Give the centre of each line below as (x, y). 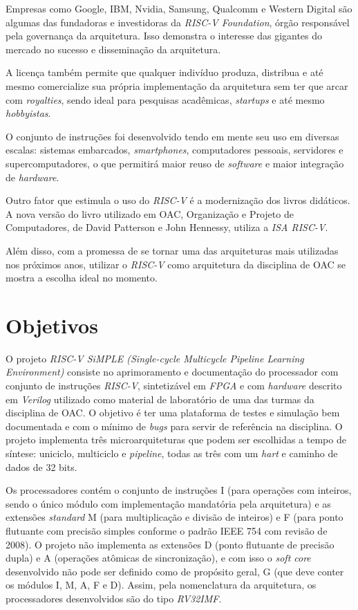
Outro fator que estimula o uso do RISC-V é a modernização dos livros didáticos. (178, 200)
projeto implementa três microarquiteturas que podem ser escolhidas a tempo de (176, 440)
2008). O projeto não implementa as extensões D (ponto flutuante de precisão (170, 544)
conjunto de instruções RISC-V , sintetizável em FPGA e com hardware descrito (174, 385)
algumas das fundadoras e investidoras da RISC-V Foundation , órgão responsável (178, 22)
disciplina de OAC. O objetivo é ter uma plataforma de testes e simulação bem (173, 413)
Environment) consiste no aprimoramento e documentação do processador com (172, 372)
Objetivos (52, 325)
